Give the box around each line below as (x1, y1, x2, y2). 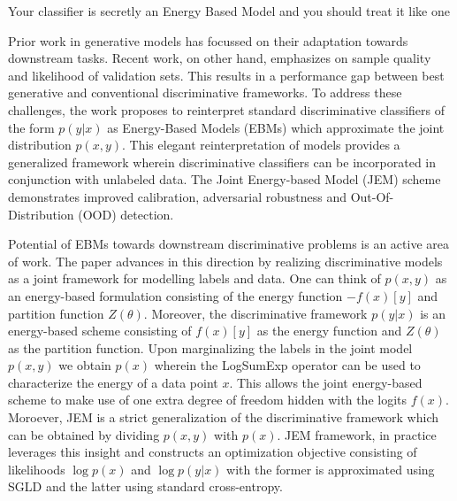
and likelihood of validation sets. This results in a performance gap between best (8, 66, 445, 84)
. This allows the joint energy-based (229, 373, 423, 391)
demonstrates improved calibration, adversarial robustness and (8, 187, 347, 205)
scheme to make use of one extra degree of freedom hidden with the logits (8, 390, 407, 409)
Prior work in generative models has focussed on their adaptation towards (8, 31, 408, 50)
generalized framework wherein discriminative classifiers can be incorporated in (8, 152, 437, 171)
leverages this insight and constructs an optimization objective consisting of (8, 443, 417, 461)
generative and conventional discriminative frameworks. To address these (8, 83, 402, 102)
